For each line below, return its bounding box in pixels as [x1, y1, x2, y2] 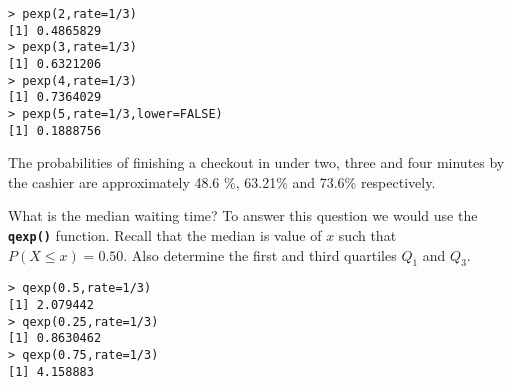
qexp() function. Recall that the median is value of [8, 225, 322, 246]
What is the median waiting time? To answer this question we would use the [8, 205, 478, 226]
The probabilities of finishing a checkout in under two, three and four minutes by [8, 152, 505, 173]
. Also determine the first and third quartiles [123, 244, 397, 265]
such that [338, 225, 397, 246]
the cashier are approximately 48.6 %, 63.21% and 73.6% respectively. [8, 171, 436, 192]
